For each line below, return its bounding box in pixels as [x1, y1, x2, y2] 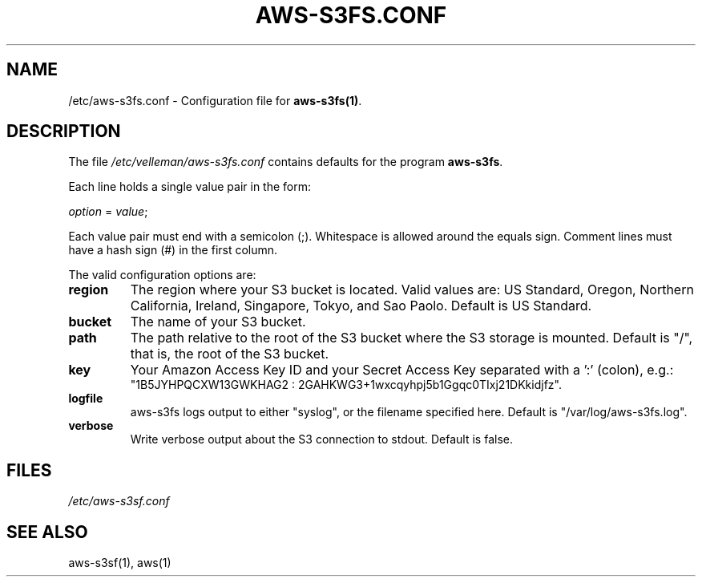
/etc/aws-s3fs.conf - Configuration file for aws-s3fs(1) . [68, 93, 362, 107]
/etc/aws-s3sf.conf [68, 494, 170, 508]
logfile [68, 391, 103, 406]
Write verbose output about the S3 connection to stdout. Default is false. [130, 432, 513, 447]
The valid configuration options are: [68, 268, 256, 282]
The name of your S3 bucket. [130, 314, 306, 330]
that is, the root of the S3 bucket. [130, 346, 329, 362]
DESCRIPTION [6, 121, 121, 142]
